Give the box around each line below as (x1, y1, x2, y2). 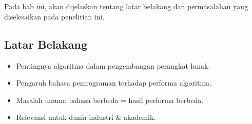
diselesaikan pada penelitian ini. (4, 11, 105, 22)
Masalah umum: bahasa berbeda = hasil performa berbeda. (16, 94, 204, 105)
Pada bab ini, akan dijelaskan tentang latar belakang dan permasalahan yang (4, 1, 248, 12)
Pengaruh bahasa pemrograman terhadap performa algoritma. (16, 77, 211, 88)
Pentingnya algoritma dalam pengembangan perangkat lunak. (16, 60, 210, 71)
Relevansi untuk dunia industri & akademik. (16, 112, 156, 122)
